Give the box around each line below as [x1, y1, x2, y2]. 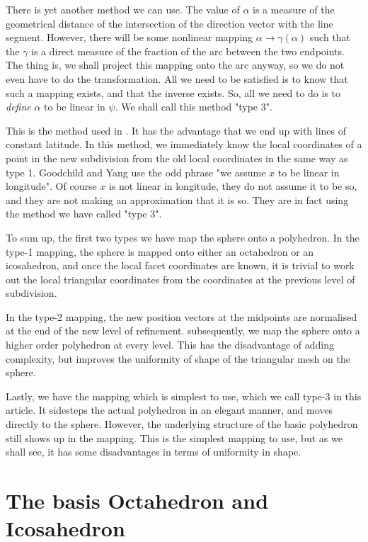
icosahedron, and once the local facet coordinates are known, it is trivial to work [6, 258, 355, 273]
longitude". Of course [6, 179, 97, 193]
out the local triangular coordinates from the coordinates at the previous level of [6, 271, 355, 286]
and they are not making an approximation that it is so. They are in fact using [6, 192, 349, 207]
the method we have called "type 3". [6, 206, 162, 221]
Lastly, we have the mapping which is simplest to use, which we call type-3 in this [6, 388, 362, 403]
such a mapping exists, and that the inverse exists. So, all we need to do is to [6, 85, 341, 100]
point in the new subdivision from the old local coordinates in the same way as [6, 150, 348, 165]
